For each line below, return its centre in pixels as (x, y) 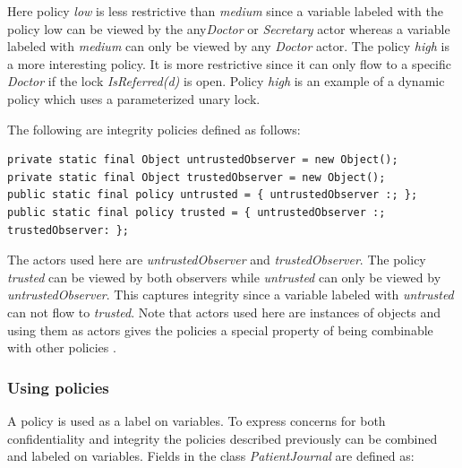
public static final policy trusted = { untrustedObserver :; (197, 212)
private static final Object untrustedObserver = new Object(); (203, 160)
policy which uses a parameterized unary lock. (134, 98)
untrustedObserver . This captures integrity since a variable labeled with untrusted (231, 295)
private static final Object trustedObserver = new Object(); (197, 177)
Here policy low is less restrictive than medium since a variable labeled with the (225, 11)
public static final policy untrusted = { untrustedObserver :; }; (213, 195)
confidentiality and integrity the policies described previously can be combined (222, 438)
